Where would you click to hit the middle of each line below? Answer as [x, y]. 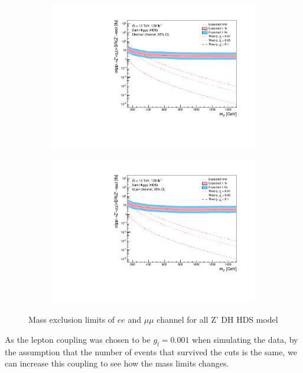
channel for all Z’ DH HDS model [217, 320]
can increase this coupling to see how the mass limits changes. [117, 363]
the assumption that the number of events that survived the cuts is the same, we [151, 351]
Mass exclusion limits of [72, 320]
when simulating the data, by [245, 339]
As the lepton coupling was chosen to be [78, 339]
